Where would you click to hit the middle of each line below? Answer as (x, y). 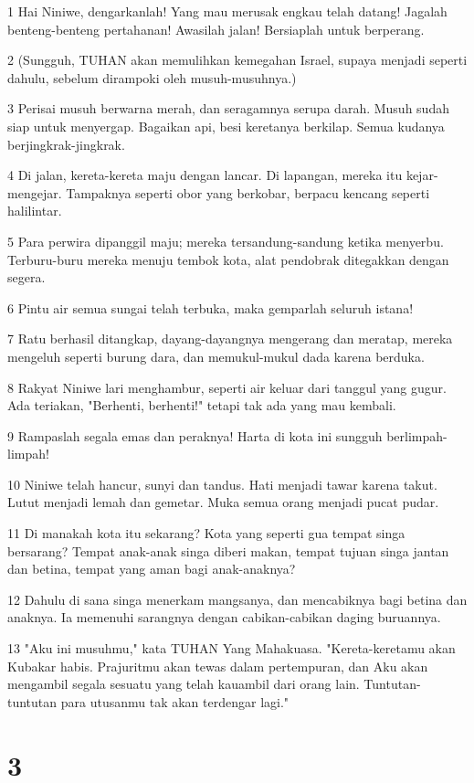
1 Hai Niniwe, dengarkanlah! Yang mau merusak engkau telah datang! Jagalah (227, 11)
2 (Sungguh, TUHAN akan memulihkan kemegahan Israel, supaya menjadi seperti (237, 60)
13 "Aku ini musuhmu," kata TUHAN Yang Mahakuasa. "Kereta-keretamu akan (232, 648)
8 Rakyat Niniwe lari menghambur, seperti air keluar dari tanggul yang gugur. (227, 387)
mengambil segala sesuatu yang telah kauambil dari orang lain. (184, 684)
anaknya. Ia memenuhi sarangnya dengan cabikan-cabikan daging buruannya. (224, 617)
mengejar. (35, 192)
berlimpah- (417, 435)
